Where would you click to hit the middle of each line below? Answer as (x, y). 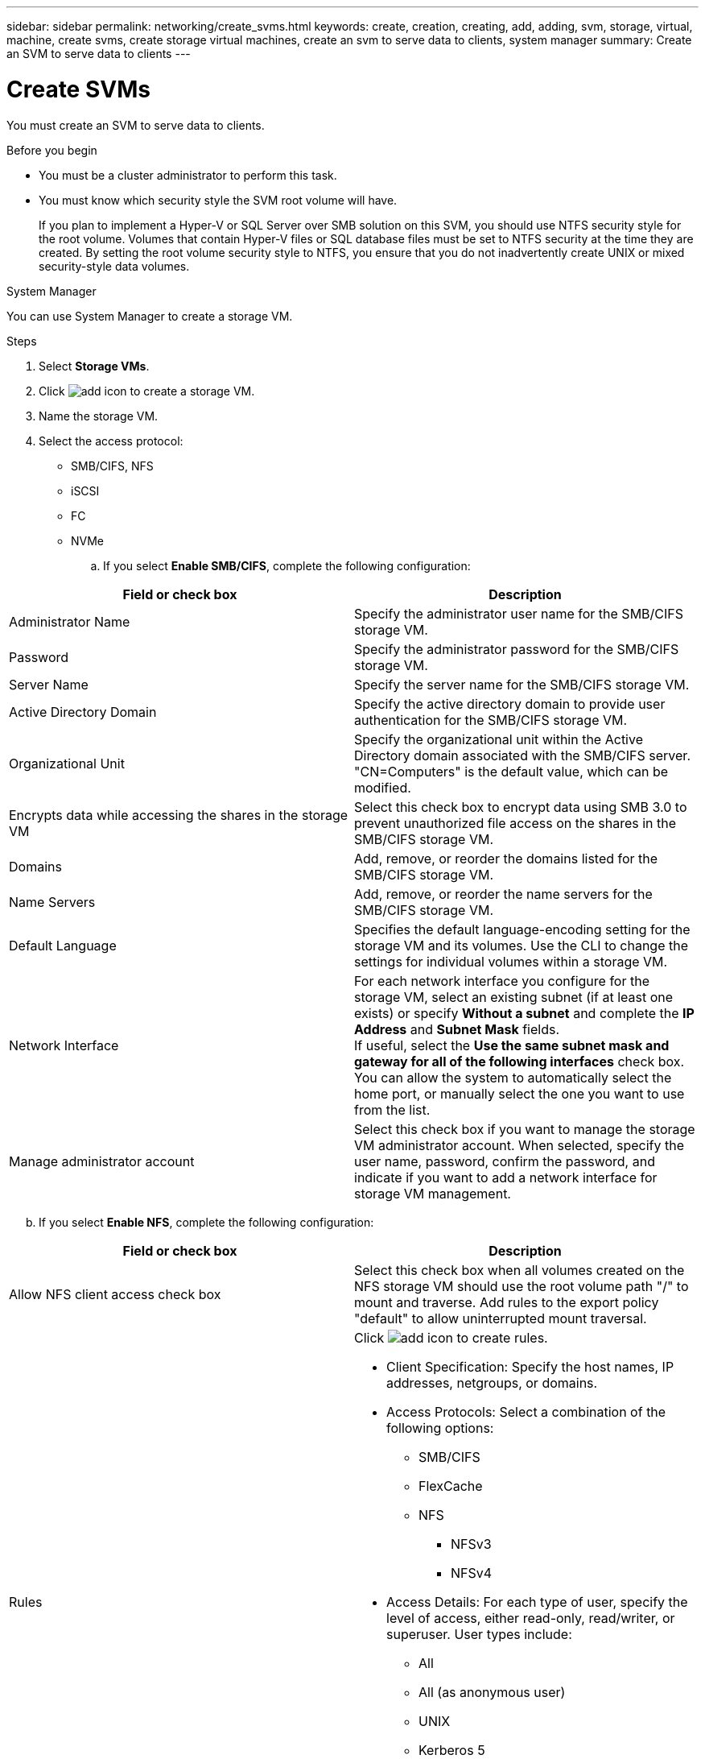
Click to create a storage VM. (147, 391)
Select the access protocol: (111, 441)
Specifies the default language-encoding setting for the (522, 929)
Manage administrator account (102, 1161)
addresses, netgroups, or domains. (492, 1382)
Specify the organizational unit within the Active (499, 739)
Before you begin (52, 150)
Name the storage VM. (99, 416)
